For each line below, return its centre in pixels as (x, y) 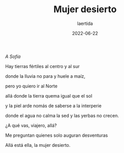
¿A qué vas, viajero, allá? (31, 125)
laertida (85, 23)
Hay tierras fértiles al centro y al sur (43, 66)
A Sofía (13, 56)
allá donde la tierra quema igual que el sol (49, 96)
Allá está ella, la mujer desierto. (38, 145)
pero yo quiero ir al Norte (31, 86)
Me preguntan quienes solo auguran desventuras (56, 135)
